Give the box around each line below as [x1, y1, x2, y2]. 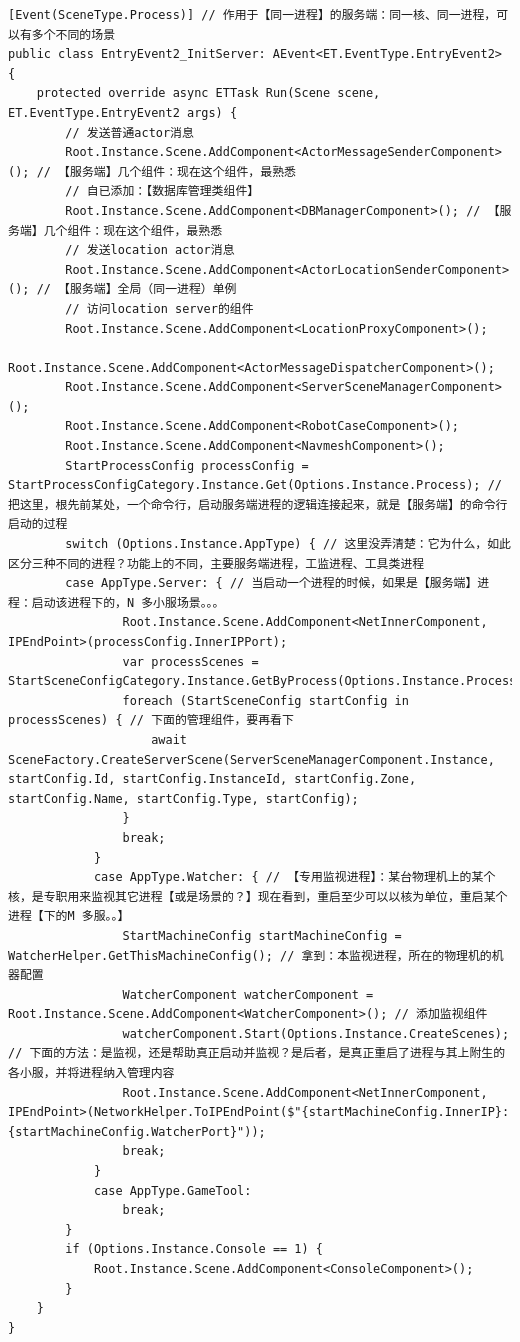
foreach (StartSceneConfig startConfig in [122, 693, 409, 708]
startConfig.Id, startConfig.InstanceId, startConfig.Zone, [8, 772, 417, 787]
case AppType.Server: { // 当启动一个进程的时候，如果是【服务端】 [65, 576, 478, 591]
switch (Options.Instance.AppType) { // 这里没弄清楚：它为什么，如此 [65, 537, 511, 552]
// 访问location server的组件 [65, 301, 254, 316]
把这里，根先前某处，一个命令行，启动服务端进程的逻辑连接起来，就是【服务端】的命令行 [8, 497, 508, 512]
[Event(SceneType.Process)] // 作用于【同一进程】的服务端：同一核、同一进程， [8, 8, 497, 22]
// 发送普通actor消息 [65, 125, 194, 140]
